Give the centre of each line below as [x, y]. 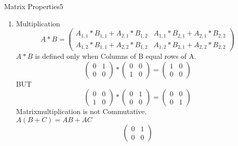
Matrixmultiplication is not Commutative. [81, 111]
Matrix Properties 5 [34, 6]
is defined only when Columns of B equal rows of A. [116, 56]
